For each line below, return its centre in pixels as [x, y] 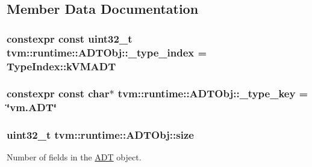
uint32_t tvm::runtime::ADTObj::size [100, 135]
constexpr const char [58, 93]
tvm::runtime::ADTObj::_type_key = [213, 93]
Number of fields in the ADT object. [74, 157]
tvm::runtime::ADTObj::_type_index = [107, 52]
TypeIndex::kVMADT [61, 66]
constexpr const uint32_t [70, 38]
